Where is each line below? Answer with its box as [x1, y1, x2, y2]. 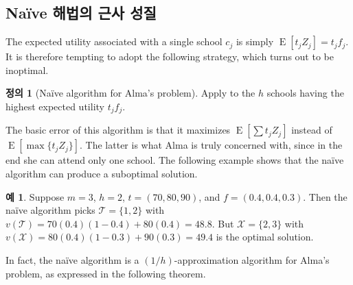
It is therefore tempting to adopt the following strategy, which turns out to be [5, 49, 334, 64]
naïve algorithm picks [5, 203, 95, 217]
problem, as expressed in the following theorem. [5, 266, 206, 280]
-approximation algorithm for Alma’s [174, 253, 330, 267]
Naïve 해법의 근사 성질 [5, 2, 157, 23]
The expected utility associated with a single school [5, 34, 223, 49]
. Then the [303, 189, 348, 203]
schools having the [266, 86, 344, 100]
